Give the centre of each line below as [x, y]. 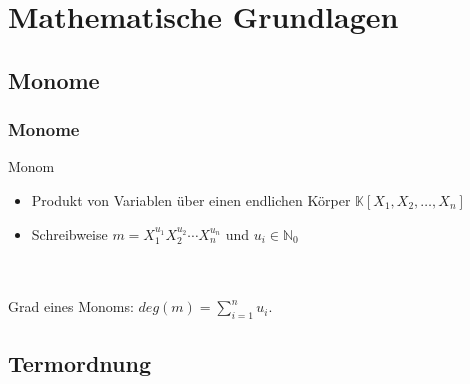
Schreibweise [69, 233]
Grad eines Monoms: [71, 306]
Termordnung [80, 362]
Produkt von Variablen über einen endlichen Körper [191, 199]
